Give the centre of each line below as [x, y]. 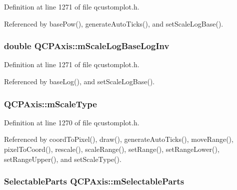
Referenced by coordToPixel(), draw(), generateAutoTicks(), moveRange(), [119, 139]
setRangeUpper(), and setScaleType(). [63, 159]
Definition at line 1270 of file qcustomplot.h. [72, 122]
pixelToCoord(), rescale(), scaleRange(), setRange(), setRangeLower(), [112, 149]
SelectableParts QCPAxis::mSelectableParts [94, 181]
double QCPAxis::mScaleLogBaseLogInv [87, 46]
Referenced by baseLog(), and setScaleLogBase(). [79, 81]
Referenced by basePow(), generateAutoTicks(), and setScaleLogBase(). [114, 23]
